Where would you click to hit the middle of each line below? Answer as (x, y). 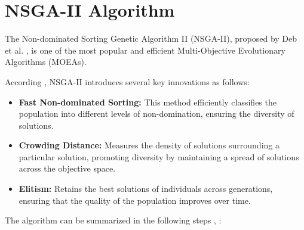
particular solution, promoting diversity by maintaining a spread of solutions (159, 156)
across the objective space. (67, 168)
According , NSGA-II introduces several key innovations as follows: (127, 81)
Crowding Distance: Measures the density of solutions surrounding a (149, 145)
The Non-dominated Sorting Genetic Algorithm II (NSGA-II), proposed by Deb (151, 38)
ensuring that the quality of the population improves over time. (135, 200)
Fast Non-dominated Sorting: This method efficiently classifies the (148, 102)
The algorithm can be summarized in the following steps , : (113, 220)
